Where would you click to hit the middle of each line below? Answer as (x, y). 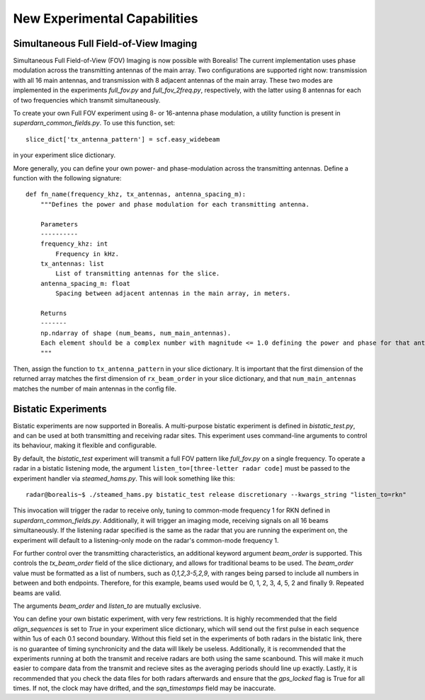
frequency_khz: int (74, 244)
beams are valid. (37, 593)
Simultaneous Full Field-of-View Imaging (105, 44)
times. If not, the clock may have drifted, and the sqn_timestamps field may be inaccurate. (144, 688)
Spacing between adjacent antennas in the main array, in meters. (173, 293)
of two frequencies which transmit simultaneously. (87, 100)
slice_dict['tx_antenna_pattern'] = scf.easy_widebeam (123, 139)
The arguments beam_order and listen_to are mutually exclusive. (107, 606)
